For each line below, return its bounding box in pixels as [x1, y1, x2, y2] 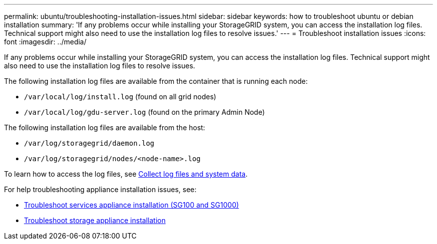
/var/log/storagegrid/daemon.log [24, 139, 155, 147]
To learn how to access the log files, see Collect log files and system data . [4, 170, 248, 178]
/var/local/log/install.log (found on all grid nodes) [24, 92, 217, 101]
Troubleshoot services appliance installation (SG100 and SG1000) [24, 201, 239, 209]
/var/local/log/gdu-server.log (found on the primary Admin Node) [24, 108, 265, 116]
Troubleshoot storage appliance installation [24, 216, 166, 225]
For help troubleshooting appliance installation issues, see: [4, 185, 197, 194]
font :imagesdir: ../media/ [4, 37, 87, 46]
